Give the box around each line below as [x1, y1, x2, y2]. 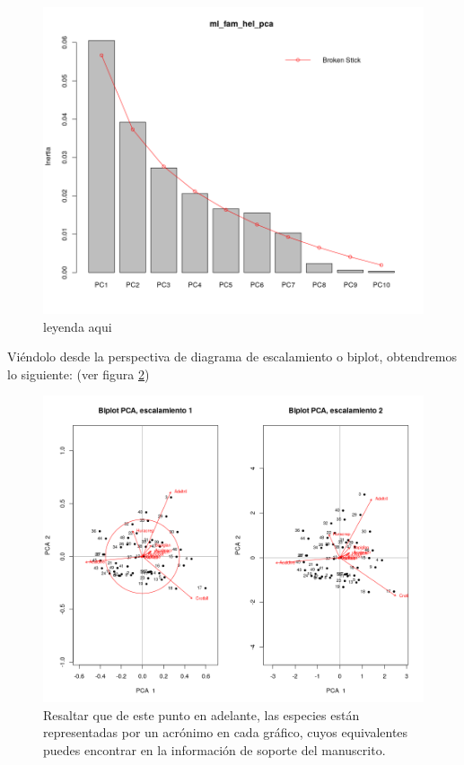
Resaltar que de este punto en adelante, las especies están [43, 705, 360, 724]
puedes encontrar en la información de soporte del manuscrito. [43, 740, 386, 759]
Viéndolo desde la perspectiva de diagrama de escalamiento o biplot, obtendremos [7, 347, 457, 366]
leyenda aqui [43, 317, 112, 335]
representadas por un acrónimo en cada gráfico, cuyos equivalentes [43, 723, 408, 742]
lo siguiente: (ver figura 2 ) [7, 364, 150, 383]
